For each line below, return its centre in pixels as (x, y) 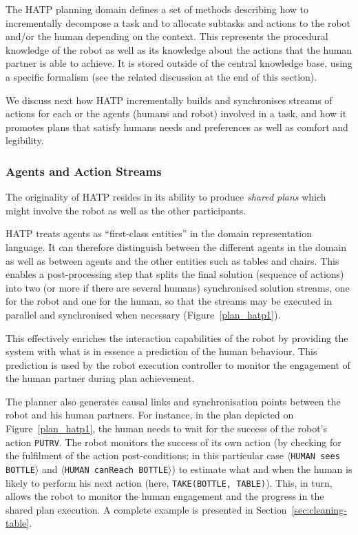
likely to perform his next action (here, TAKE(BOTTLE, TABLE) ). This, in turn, (169, 482)
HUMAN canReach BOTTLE (116, 470)
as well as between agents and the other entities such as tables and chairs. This (172, 260)
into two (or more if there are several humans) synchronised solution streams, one (178, 287)
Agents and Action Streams (84, 171)
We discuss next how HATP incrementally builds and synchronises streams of (169, 100)
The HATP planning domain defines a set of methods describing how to (157, 9)
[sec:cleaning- (319, 509)
